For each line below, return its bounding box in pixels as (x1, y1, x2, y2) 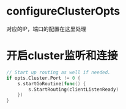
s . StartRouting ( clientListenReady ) (28, 86, 119, 93)
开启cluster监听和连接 (6, 49, 118, 63)
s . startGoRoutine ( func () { (17, 80, 86, 86)
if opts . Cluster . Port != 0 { (6, 75, 81, 81)
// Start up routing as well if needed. (6, 69, 111, 76)
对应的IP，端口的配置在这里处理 (6, 25, 87, 32)
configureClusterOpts (6, 4, 120, 18)
